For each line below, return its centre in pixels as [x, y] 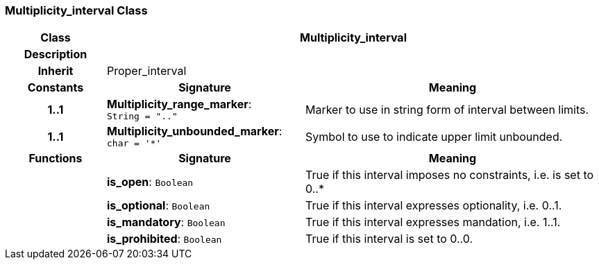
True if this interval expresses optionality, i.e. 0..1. [433, 206]
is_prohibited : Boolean [164, 239]
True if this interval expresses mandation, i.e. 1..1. [433, 222]
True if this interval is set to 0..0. [389, 239]
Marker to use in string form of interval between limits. [447, 109]
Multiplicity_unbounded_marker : [194, 131]
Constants [56, 88]
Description [56, 54]
